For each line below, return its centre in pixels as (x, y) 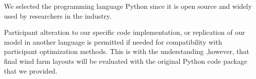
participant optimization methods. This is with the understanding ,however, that (127, 51)
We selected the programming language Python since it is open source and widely (128, 6)
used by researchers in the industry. (58, 15)
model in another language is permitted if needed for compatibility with (113, 41)
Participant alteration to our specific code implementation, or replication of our (125, 32)
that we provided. (31, 70)
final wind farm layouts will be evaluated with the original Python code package (126, 61)
